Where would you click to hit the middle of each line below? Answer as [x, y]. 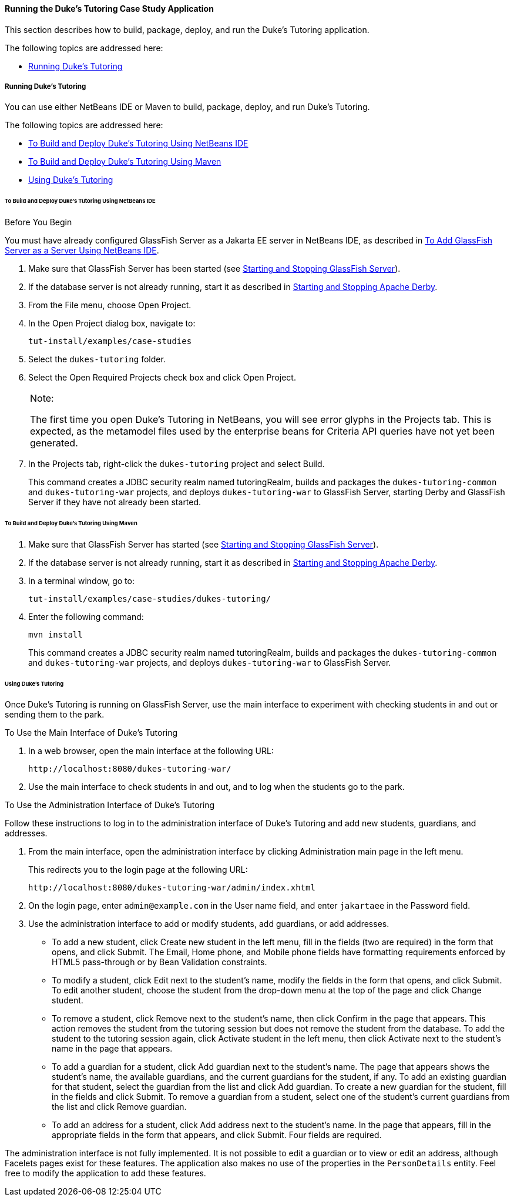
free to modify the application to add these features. [105, 1173]
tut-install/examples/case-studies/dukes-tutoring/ [150, 598]
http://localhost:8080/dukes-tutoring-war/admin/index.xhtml [172, 888]
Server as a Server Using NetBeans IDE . [82, 251]
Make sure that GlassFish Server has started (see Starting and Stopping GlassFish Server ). [204, 544]
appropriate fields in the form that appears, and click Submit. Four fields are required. [217, 1135]
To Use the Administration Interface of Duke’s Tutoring [110, 805]
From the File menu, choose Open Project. [110, 305]
